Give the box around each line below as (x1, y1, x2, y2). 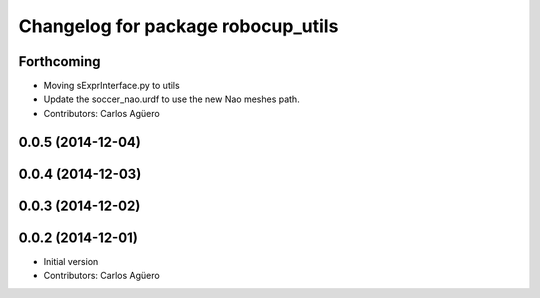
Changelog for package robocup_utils (18, 15, 339, 37)
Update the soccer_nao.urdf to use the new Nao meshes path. (43, 93, 300, 105)
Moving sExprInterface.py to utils (43, 80, 180, 92)
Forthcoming (18, 53, 101, 70)
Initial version (43, 255, 99, 267)
